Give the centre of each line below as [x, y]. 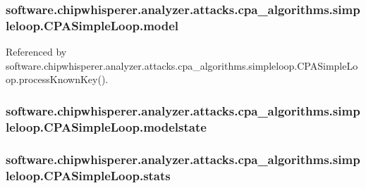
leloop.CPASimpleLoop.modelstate [106, 126]
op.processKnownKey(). [57, 79]
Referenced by [36, 52]
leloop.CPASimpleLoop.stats [88, 175]
